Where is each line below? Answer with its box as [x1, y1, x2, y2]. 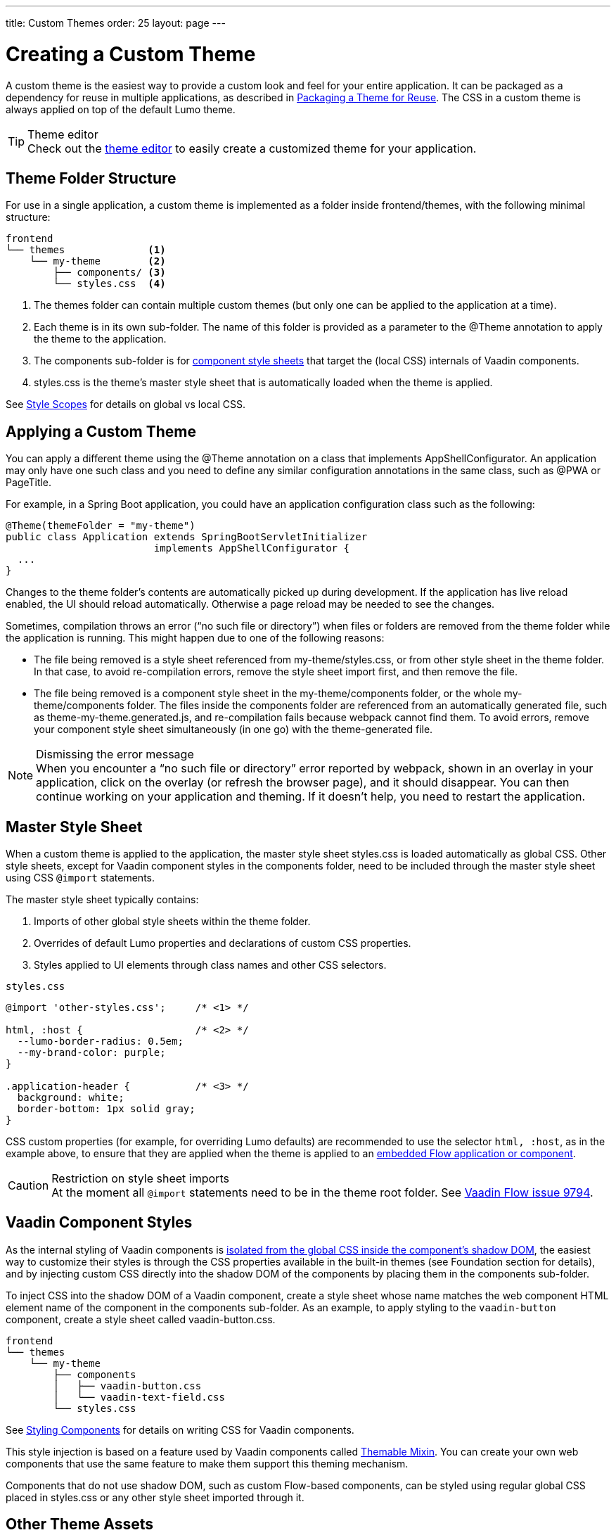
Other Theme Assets [6, 1515, 154, 1534]
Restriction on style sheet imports [51, 1171, 229, 1186]
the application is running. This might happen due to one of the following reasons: [6, 632, 385, 644]
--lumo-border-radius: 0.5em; [17, 1036, 184, 1047]
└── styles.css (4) [53, 278, 166, 290]
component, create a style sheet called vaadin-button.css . [6, 1313, 276, 1325]
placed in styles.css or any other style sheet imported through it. [6, 1491, 304, 1503]
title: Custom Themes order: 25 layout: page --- [6, 17, 226, 29]
